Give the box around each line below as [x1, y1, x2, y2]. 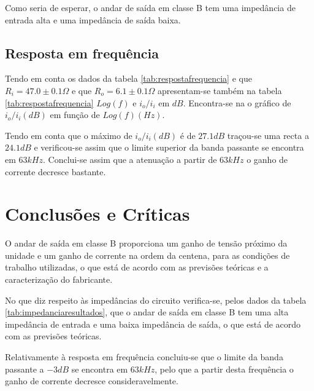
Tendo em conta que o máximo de [5, 128, 132, 141]
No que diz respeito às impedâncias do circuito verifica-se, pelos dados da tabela [5, 293, 307, 306]
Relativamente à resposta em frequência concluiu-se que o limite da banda [5, 350, 283, 363]
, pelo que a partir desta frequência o [155, 362, 294, 375]
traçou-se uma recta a [227, 128, 309, 141]
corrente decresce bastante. [5, 165, 106, 178]
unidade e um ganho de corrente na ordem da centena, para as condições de [5, 248, 290, 261]
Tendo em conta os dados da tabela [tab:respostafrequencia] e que [5, 72, 252, 85]
